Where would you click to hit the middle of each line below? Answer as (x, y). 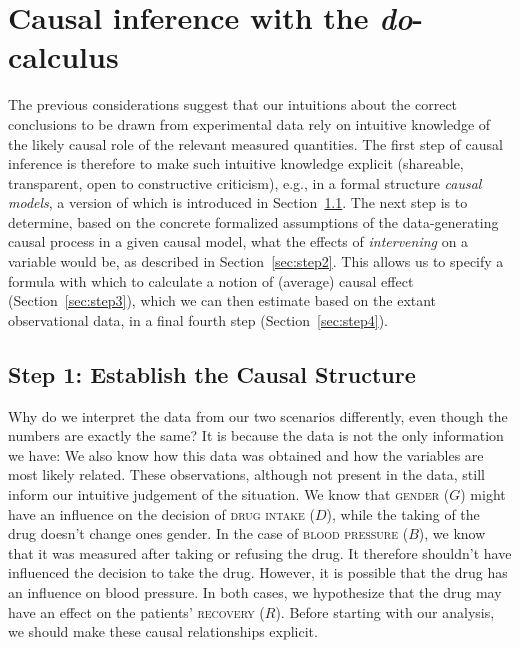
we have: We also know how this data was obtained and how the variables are (246, 454)
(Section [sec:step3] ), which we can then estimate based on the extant (222, 300)
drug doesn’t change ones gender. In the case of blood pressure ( (208, 533)
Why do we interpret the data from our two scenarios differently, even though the (258, 415)
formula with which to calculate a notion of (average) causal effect (211, 280)
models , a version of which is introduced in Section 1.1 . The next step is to (238, 202)
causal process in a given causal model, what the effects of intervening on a (238, 241)
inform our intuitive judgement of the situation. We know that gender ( (229, 494)
